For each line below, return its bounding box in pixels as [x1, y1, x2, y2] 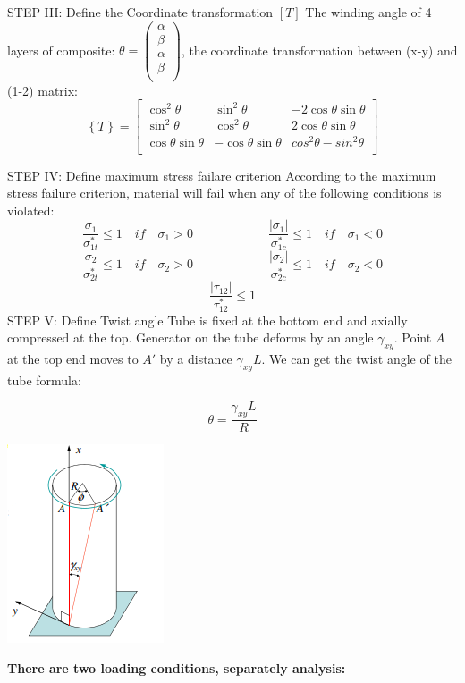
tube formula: [7, 370, 81, 389]
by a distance [159, 349, 232, 367]
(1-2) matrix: [7, 80, 78, 99]
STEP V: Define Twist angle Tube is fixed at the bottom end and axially [7, 310, 408, 329]
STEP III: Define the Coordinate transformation [7, 3, 274, 21]
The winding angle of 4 [305, 3, 432, 21]
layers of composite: [7, 40, 115, 59]
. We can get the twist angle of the [261, 349, 452, 367]
